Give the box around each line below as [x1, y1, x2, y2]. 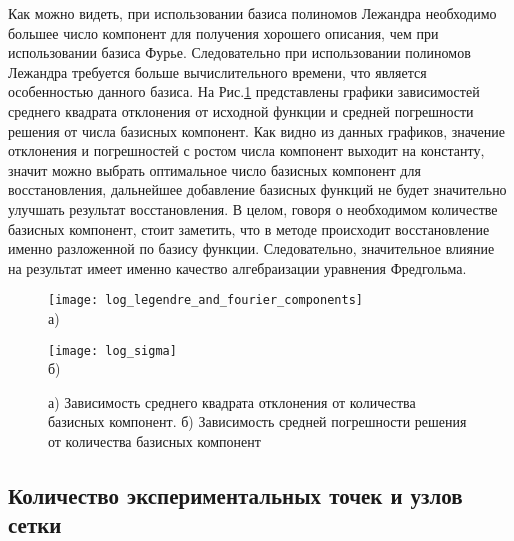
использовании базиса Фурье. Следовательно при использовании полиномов [8, 42, 471, 63]
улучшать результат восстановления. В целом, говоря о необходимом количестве [8, 198, 498, 219]
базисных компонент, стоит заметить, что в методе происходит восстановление [8, 218, 490, 239]
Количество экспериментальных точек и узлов [8, 479, 463, 510]
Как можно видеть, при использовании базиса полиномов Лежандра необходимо [8, 3, 497, 23]
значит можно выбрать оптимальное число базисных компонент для [8, 159, 421, 180]
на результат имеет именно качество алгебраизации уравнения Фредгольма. [8, 257, 467, 278]
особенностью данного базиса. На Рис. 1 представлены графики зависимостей [8, 81, 480, 102]
